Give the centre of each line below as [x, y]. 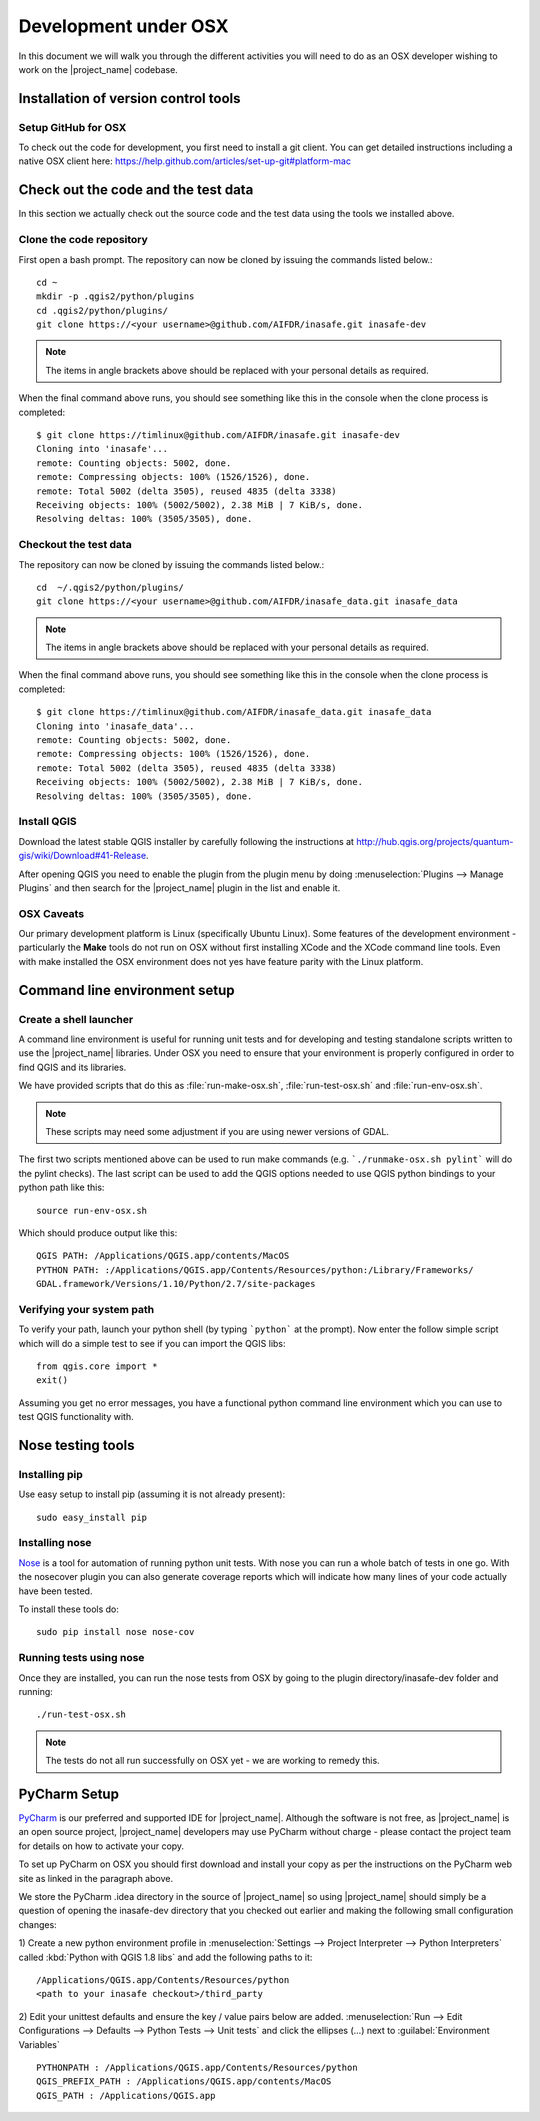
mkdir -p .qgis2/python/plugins [115, 296]
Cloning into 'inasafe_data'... [115, 726]
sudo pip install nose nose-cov [115, 1632]
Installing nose [55, 1543]
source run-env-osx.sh [92, 1210]
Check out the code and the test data [136, 190]
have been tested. [55, 1591]
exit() [52, 1380]
